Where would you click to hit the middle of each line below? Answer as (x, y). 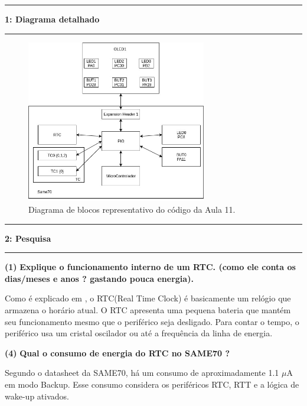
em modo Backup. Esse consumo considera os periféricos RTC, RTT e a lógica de (152, 384)
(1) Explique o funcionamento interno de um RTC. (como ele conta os (150, 267)
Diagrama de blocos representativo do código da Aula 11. (132, 209)
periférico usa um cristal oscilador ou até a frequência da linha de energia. (139, 333)
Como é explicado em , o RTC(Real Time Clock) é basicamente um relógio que (148, 298)
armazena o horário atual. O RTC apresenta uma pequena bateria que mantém (148, 309)
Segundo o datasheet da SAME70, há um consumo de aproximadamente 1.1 (142, 373)
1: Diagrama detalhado (52, 19)
